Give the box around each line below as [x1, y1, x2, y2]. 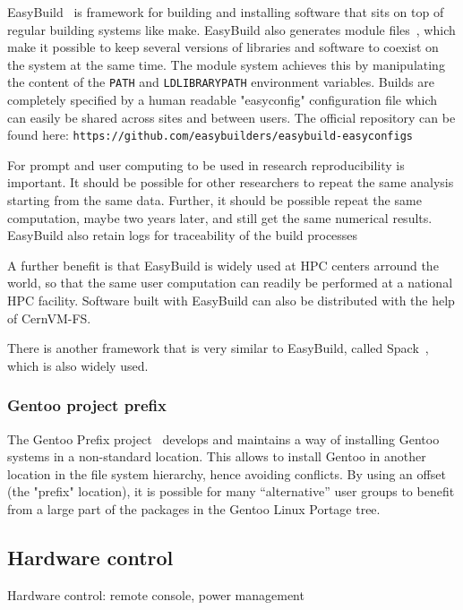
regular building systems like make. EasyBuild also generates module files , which [7, 20, 456, 39]
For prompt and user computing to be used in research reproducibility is [7, 155, 405, 174]
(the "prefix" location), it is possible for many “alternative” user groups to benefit [7, 482, 455, 501]
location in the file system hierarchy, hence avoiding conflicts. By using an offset [7, 464, 446, 483]
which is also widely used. [7, 356, 149, 374]
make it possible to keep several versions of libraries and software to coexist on [7, 38, 439, 56]
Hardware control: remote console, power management [7, 585, 304, 604]
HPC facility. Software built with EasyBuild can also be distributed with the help [7, 291, 455, 310]
